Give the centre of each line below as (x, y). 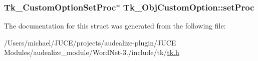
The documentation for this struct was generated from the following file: (115, 26)
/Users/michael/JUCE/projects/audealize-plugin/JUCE (90, 42)
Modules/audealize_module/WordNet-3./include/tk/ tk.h (92, 52)
